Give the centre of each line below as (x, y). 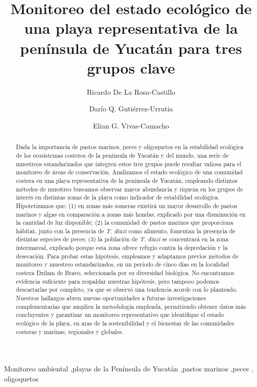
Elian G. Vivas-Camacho (131, 125)
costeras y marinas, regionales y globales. (70, 331)
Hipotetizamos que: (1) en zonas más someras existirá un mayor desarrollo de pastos (126, 205)
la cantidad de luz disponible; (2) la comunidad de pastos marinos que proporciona (124, 222)
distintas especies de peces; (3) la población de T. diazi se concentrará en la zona (122, 239)
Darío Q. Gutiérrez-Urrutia (131, 109)
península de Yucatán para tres (131, 48)
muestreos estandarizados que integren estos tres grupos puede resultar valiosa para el (128, 164)
